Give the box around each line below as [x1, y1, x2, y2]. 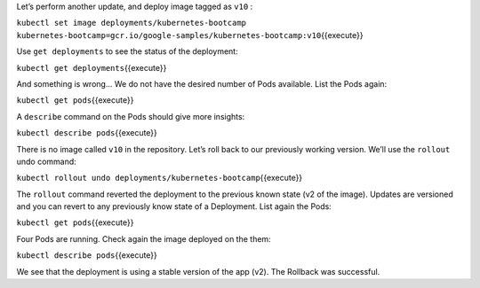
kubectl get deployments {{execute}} [16, 62, 167, 73]
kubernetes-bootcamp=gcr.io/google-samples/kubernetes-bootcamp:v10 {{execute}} [16, 29, 364, 40]
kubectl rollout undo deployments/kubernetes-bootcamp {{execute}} [16, 173, 303, 183]
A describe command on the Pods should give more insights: [16, 111, 245, 121]
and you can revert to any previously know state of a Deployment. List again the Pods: [16, 201, 332, 212]
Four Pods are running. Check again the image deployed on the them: [16, 233, 271, 244]
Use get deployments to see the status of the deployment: [16, 46, 239, 57]
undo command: [16, 156, 77, 167]
